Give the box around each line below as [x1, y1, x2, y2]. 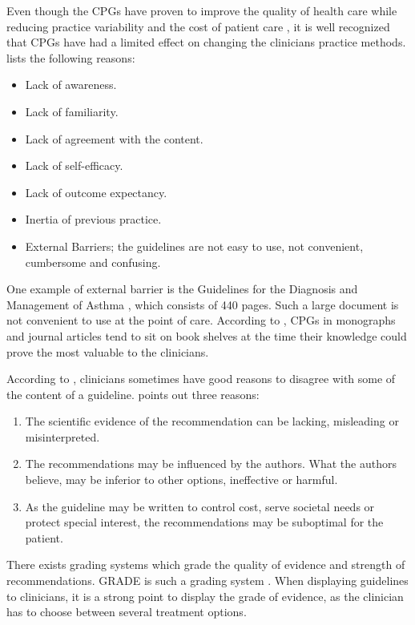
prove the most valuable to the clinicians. [6, 343, 209, 360]
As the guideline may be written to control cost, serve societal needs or [25, 498, 375, 514]
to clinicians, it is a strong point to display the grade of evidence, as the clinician [6, 587, 404, 604]
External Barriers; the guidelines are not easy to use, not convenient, [25, 237, 364, 254]
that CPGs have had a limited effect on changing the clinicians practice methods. [6, 34, 406, 50]
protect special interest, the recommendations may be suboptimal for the [25, 514, 384, 530]
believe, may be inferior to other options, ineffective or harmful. [25, 471, 338, 488]
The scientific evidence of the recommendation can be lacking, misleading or [25, 413, 399, 429]
